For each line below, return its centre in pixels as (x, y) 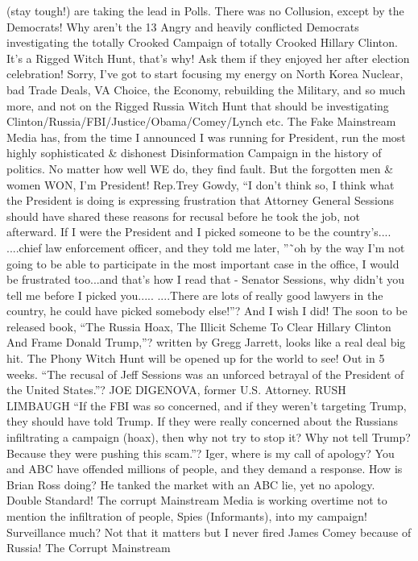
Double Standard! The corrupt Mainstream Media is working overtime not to (197, 500)
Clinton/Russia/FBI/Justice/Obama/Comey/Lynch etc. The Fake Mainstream (201, 121)
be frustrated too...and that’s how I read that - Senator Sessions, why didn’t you (206, 279)
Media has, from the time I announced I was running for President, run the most (206, 137)
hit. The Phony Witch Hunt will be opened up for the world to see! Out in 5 (196, 358)
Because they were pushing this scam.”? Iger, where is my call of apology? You (201, 453)
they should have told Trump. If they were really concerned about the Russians (202, 421)
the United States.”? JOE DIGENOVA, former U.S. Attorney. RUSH (176, 390)
